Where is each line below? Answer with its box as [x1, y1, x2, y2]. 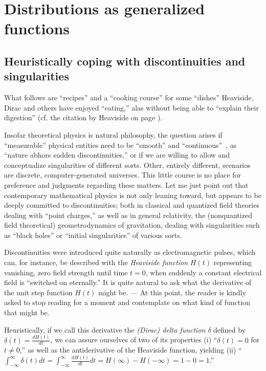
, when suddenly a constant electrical [145, 267, 262, 277]
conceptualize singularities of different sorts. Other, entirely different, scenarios [4, 159, 251, 170]
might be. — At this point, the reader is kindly [98, 287, 246, 297]
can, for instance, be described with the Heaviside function [4, 257, 188, 268]
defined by [213, 324, 246, 335]
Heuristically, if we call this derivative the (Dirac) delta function [4, 324, 206, 335]
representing [213, 257, 252, 268]
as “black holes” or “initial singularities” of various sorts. [4, 229, 182, 240]
